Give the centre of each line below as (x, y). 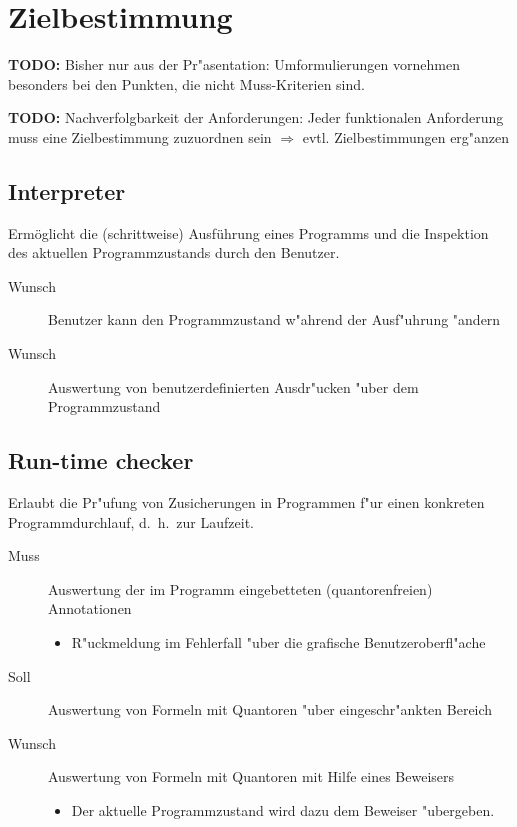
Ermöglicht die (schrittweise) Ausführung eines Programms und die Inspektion (248, 232)
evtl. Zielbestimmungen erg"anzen (406, 136)
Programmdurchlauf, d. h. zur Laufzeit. (131, 521)
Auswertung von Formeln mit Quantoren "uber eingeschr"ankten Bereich (270, 709)
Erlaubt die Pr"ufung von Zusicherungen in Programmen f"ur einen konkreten (246, 502)
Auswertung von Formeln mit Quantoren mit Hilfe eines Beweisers (251, 776)
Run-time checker (101, 460)
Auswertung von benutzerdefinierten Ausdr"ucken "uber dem (233, 386)
